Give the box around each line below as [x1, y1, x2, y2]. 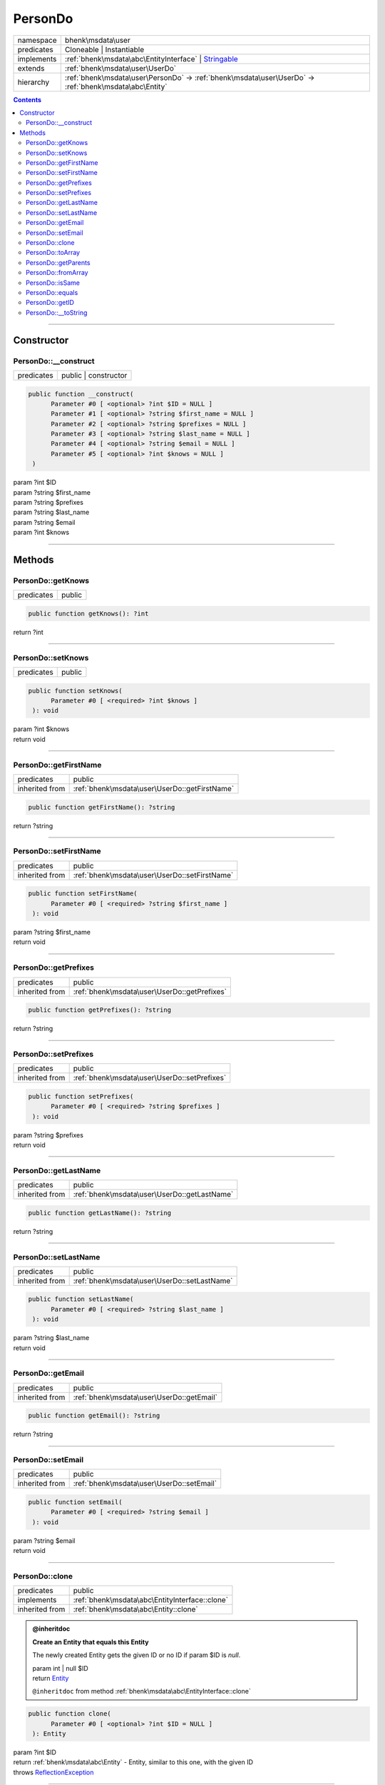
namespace [17, 35, 57, 45]
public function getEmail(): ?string [28, 1412, 160, 1420]
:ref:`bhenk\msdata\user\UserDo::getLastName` [73, 1190, 234, 1200]
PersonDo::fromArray [26, 268, 88, 277]
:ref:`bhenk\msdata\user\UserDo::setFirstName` [73, 870, 234, 880]
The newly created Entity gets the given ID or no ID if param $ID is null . [32, 1651, 241, 1659]
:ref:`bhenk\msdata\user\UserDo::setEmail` [73, 1479, 217, 1489]
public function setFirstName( [28, 890, 138, 897]
